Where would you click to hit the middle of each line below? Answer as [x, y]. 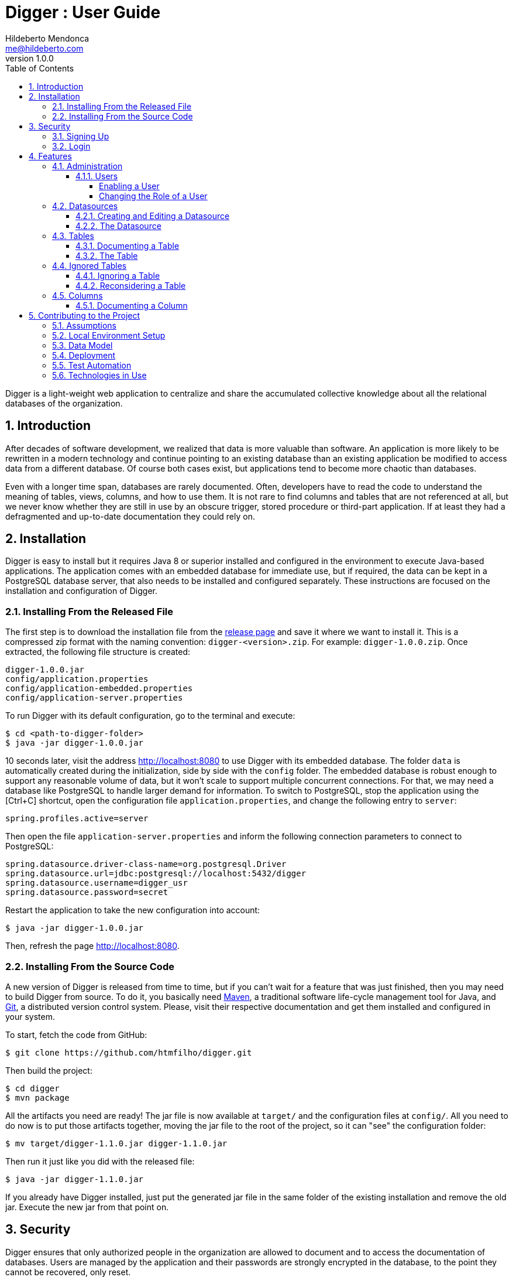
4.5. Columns [78, 295]
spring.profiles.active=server [77, 819]
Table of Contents [40, 68]
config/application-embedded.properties [99, 689]
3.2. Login [71, 146]
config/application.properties [77, 679]
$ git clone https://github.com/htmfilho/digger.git [129, 1052]
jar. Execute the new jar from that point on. [87, 1207]
